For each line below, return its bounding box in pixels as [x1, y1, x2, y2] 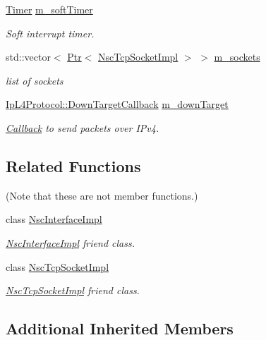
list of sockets [6, 73, 64, 87]
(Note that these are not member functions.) [6, 188, 198, 202]
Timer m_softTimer [6, 2, 93, 16]
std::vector [6, 49, 51, 64]
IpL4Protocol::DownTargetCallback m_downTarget [6, 97, 229, 111]
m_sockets [214, 49, 260, 64]
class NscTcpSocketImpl [6, 259, 109, 274]
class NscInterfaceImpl [6, 212, 102, 226]
